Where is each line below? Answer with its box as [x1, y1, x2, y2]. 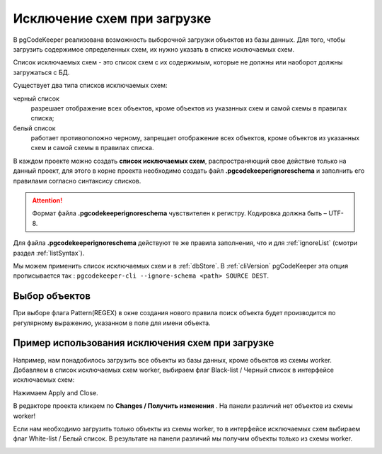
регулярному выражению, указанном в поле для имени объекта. [13, 319, 212, 327]
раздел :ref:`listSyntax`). [13, 249, 85, 257]
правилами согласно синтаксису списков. [13, 176, 141, 185]
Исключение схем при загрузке [13, 11, 212, 26]
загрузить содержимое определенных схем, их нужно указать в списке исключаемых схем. [13, 45, 295, 53]
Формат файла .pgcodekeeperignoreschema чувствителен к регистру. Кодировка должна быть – [32, 209, 328, 217]
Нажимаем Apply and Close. [13, 388, 98, 397]
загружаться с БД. [13, 68, 70, 76]
